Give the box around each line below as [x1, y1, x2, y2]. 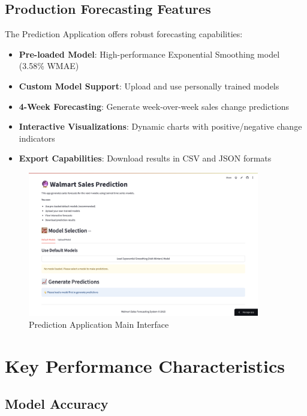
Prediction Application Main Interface [29, 318, 169, 331]
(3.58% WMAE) [19, 59, 79, 72]
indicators [19, 131, 55, 144]
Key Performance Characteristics [5, 353, 285, 378]
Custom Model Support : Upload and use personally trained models [19, 79, 279, 92]
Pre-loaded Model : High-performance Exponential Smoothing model [19, 47, 280, 60]
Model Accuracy [5, 394, 109, 413]
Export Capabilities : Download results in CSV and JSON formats [19, 152, 272, 164]
